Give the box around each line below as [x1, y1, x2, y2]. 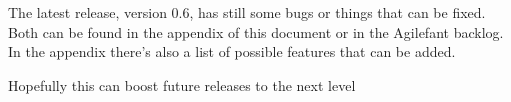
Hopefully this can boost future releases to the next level [8, 74, 356, 95]
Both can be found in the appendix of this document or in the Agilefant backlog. [8, 21, 504, 42]
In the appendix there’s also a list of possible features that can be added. [8, 41, 456, 62]
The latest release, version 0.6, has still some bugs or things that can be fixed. [8, 2, 486, 22]
